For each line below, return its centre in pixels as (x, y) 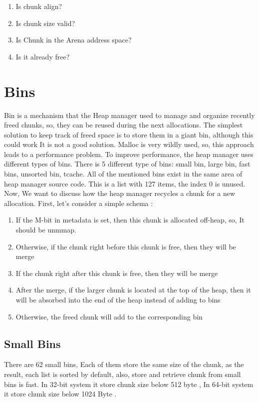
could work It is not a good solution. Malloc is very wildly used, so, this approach (129, 144)
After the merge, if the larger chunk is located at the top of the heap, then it (133, 290)
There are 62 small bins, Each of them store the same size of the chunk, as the (124, 364)
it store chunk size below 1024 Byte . (60, 394)
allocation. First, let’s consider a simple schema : (79, 203)
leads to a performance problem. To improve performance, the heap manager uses (129, 154)
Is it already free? (43, 56)
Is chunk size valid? (45, 23)
